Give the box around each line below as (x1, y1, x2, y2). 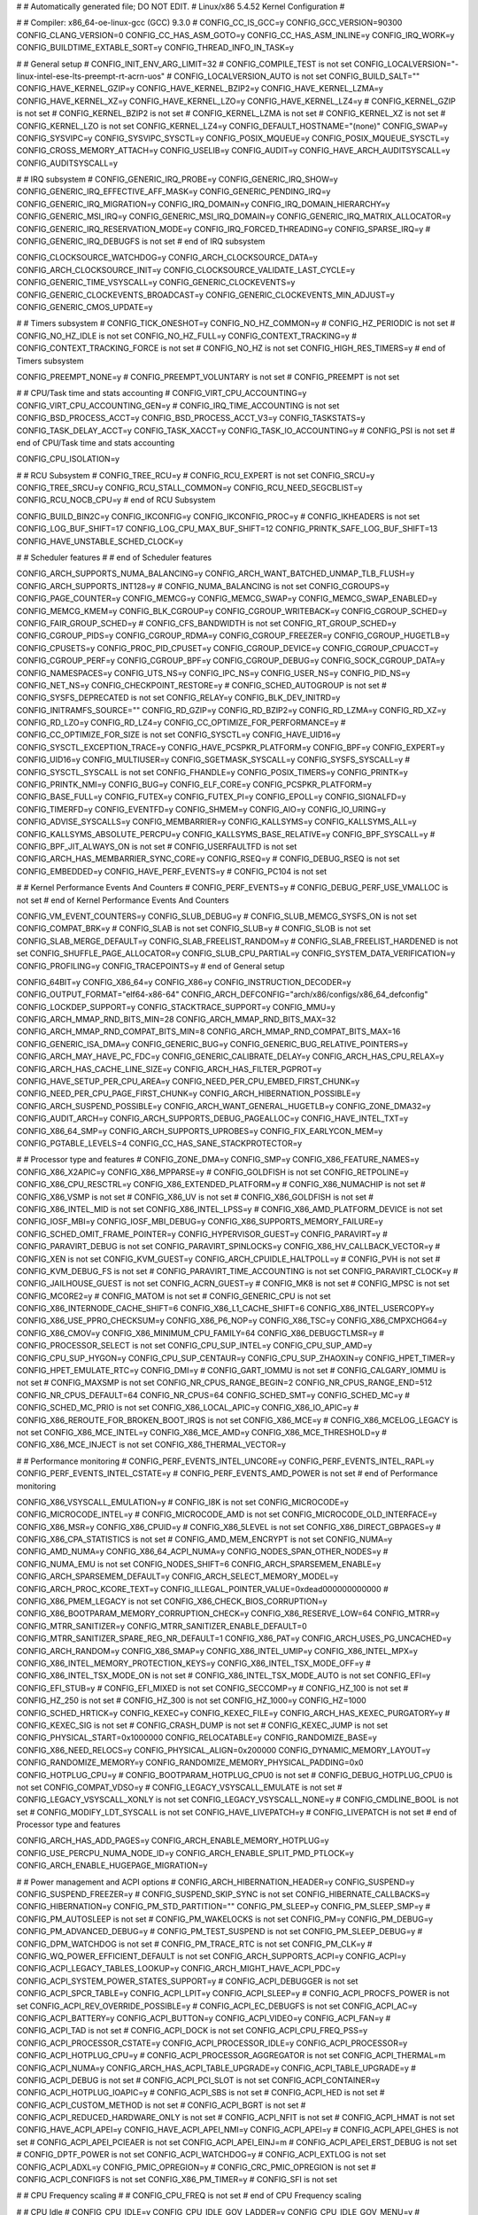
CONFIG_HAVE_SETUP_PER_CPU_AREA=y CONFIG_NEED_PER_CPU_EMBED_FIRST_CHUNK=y (16, 1076, 360, 1087)
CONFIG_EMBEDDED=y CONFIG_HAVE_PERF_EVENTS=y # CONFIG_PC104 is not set (16, 866, 328, 876)
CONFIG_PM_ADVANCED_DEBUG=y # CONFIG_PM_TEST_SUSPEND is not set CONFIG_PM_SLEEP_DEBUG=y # (16, 1926, 423, 1937)
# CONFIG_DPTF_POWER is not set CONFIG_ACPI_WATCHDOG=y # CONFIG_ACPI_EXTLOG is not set (16, 2149, 387, 2160)
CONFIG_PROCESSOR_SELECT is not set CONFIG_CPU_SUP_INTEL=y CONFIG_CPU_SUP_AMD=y (16, 1341, 373, 1351)
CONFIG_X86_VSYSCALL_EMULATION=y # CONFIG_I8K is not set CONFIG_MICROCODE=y (16, 1496, 349, 1507)
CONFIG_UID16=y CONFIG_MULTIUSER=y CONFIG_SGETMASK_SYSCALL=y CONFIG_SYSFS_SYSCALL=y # (16, 754, 411, 766)
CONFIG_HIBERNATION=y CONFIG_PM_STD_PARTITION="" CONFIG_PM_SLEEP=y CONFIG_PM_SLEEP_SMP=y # (16, 1901, 431, 1912)
